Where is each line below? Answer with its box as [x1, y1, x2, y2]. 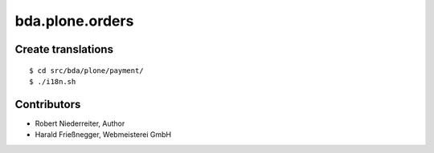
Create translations [14, 42, 114, 56]
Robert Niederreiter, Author [35, 119, 125, 128]
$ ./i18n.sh [29, 77, 76, 86]
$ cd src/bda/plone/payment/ [29, 66, 144, 75]
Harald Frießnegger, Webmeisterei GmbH [35, 130, 172, 139]
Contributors [14, 97, 81, 111]
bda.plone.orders [14, 12, 134, 30]
